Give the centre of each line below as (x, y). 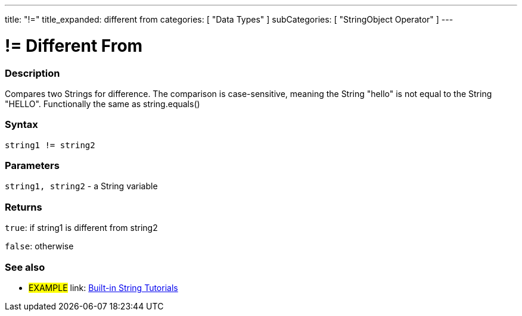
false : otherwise (39, 246)
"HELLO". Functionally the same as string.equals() (102, 104)
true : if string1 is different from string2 (81, 228)
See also (25, 267)
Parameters (32, 165)
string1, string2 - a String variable (81, 186)
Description (32, 73)
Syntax (21, 125)
